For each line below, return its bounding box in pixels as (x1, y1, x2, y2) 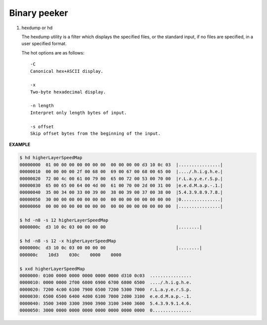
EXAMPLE (9, 142, 31, 148)
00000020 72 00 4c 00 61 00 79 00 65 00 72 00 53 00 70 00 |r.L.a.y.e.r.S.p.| (19, 176, 223, 181)
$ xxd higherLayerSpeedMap (19, 266, 85, 271)
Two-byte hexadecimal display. (30, 89, 106, 95)
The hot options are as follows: (21, 50, 85, 55)
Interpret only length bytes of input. (30, 109, 127, 115)
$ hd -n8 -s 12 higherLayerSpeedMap (19, 217, 109, 223)
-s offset (30, 124, 54, 129)
